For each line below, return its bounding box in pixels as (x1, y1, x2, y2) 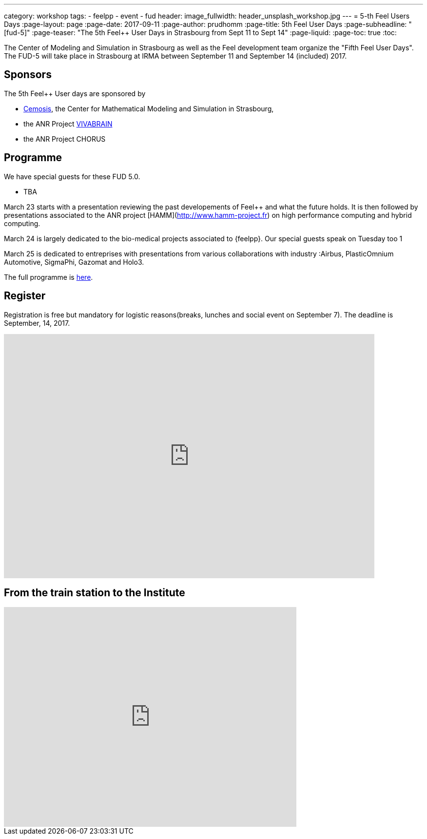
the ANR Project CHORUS (23, 134, 106, 143)
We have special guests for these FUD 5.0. (4, 172, 140, 181)
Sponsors (4, 68, 52, 81)
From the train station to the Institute (4, 586, 185, 599)
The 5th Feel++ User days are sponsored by (4, 89, 146, 98)
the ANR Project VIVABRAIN (23, 119, 113, 128)
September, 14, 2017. (4, 318, 70, 327)
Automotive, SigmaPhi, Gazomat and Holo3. (4, 257, 144, 266)
